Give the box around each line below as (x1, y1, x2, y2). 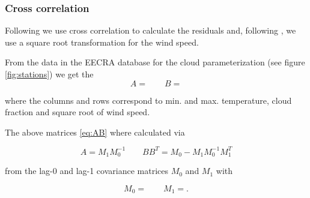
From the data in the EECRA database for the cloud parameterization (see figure (5, 56, 305, 68)
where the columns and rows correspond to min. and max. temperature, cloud (5, 94, 292, 106)
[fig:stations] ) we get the (5, 68, 94, 80)
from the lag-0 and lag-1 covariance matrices (5, 164, 168, 177)
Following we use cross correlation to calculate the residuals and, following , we (5, 24, 296, 37)
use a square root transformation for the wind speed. (5, 35, 199, 48)
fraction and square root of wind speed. (5, 106, 150, 118)
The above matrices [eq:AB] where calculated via (5, 125, 185, 138)
